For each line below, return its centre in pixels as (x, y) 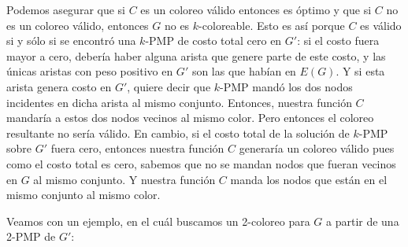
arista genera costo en (59, 86)
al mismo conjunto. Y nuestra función (124, 179)
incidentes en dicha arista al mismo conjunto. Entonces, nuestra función (179, 102)
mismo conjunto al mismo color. (83, 195)
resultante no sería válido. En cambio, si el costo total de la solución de (178, 133)
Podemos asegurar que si (66, 9)
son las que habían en (244, 71)
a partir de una (363, 221)
